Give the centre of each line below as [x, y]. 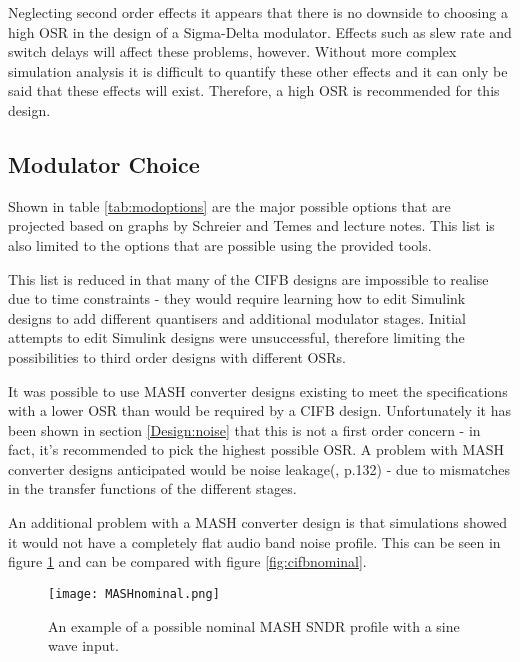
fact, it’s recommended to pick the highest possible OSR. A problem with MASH [256, 449]
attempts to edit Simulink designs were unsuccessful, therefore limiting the [236, 337]
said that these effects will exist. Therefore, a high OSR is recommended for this [254, 90]
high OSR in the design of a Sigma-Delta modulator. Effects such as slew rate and [260, 31]
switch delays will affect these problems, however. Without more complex [232, 51]
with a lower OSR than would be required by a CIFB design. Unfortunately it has [259, 410]
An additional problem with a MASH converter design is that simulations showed [258, 522]
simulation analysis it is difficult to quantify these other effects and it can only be [258, 70]
